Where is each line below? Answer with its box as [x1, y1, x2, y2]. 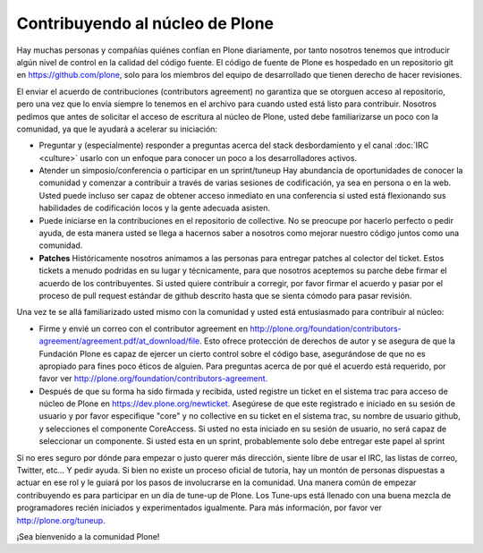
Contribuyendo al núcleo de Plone [16, 13, 275, 33]
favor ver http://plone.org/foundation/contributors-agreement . [38, 373, 268, 384]
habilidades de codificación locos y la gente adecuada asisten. [38, 202, 271, 214]
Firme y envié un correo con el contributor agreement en [38, 323, 249, 334]
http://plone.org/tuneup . [16, 515, 106, 525]
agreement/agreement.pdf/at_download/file [38, 336, 200, 346]
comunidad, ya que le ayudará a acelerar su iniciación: [16, 123, 218, 134]
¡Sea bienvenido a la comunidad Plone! [16, 532, 160, 541]
